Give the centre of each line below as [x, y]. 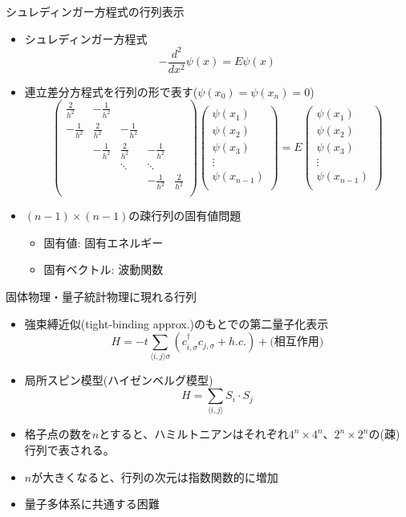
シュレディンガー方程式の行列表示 [95, 11]
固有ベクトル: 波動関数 [104, 269]
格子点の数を [58, 434]
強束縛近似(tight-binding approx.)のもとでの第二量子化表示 [177, 323]
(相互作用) [297, 342]
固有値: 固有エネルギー [104, 242]
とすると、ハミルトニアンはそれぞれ [194, 434]
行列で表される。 [69, 449]
